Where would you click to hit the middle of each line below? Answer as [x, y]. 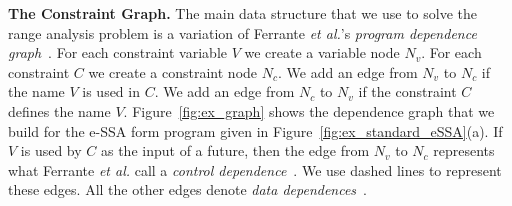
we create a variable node [322, 52]
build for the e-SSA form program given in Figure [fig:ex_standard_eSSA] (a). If [255, 130]
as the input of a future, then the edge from [235, 150]
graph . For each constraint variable [118, 52]
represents [464, 150]
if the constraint [407, 91]
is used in [111, 91]
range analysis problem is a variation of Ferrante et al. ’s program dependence [242, 32]
